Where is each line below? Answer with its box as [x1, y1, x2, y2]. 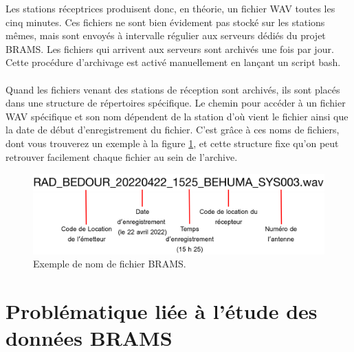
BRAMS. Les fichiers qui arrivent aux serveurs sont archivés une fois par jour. [5, 41, 334, 56]
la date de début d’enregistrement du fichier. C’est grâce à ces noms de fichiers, [5, 122, 340, 137]
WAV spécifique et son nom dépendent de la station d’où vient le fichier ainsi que [5, 109, 349, 123]
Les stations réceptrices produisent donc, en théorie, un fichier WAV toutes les [5, 1, 335, 15]
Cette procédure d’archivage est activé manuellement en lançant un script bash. [5, 55, 341, 69]
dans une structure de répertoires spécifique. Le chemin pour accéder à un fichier [5, 96, 346, 110]
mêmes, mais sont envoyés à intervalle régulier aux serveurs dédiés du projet [5, 28, 326, 43]
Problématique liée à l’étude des [5, 297, 318, 325]
